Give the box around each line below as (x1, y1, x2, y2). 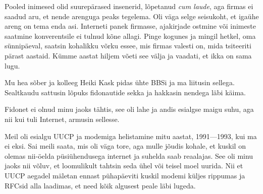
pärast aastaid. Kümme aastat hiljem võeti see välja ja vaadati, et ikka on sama (5, 50, 252, 60)
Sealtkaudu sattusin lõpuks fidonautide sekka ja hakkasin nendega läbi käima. (5, 87, 246, 97)
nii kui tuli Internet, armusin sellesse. (5, 113, 120, 124)
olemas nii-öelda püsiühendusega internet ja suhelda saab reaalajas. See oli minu (5, 150, 253, 161)
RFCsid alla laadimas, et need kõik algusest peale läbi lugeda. (5, 180, 196, 190)
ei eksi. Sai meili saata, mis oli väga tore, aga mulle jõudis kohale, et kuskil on (5, 141, 246, 151)
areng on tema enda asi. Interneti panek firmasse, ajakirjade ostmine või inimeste (5, 21, 256, 31)
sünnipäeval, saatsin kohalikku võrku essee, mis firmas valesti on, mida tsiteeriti (5, 40, 251, 51)
